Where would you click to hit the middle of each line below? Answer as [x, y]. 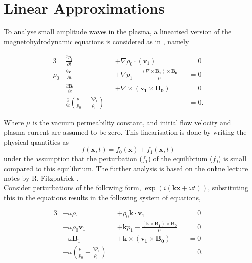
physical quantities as [36, 141]
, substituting [228, 188]
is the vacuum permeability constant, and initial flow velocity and [132, 122]
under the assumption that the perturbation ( [73, 159]
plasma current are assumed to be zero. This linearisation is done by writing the [125, 132]
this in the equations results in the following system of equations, [102, 197]
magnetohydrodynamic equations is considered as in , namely [97, 41]
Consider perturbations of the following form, [72, 188]
